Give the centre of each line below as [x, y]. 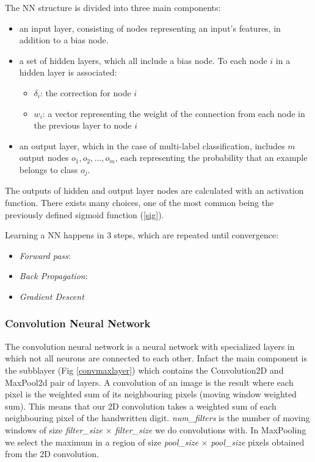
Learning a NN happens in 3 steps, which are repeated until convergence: [142, 235]
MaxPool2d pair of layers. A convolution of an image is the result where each [149, 382]
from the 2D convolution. [52, 454]
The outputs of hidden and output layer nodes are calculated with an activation [154, 190]
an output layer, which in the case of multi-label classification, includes [152, 145]
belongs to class [49, 169]
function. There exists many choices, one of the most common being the [139, 202]
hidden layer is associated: [68, 72]
